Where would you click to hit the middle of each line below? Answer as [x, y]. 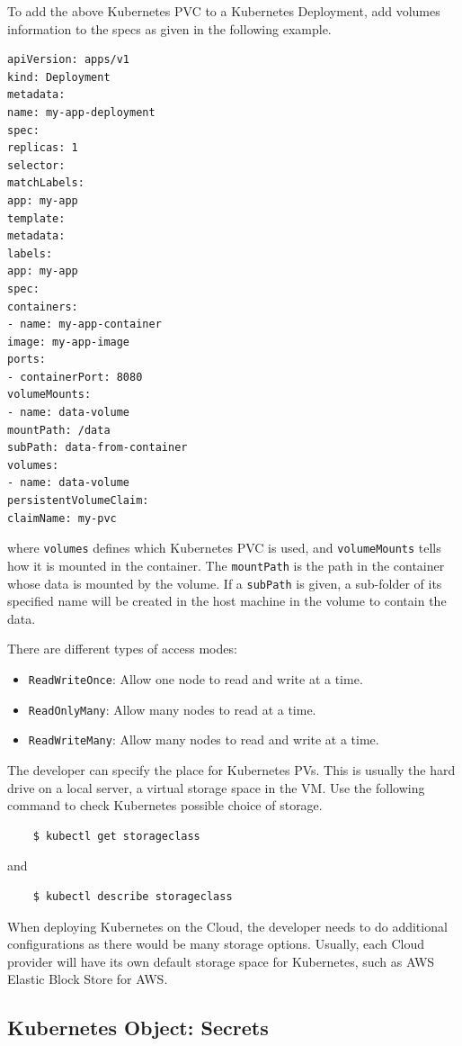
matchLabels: [46, 183]
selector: [36, 165]
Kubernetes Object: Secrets [138, 1028]
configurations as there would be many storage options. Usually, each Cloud [216, 944]
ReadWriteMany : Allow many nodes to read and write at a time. [204, 739]
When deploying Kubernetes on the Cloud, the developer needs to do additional [227, 926]
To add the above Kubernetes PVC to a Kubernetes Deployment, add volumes [224, 11]
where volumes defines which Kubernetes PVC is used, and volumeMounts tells [224, 548]
